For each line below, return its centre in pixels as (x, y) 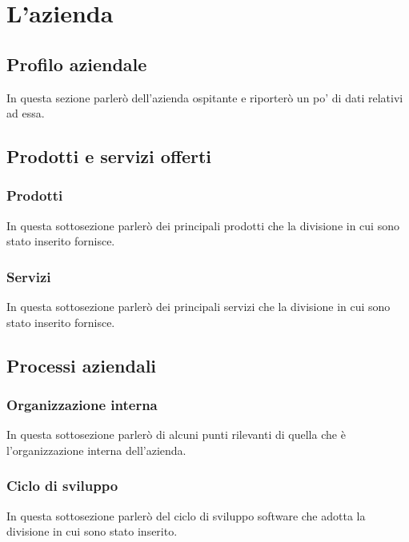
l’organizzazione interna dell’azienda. (96, 450)
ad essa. (26, 113)
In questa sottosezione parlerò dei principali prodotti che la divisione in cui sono (203, 225)
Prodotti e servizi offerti (109, 156)
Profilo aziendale (77, 64)
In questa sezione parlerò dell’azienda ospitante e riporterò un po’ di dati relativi (205, 97)
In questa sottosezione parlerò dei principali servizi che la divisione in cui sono (198, 307)
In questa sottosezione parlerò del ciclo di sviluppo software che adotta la (186, 515)
